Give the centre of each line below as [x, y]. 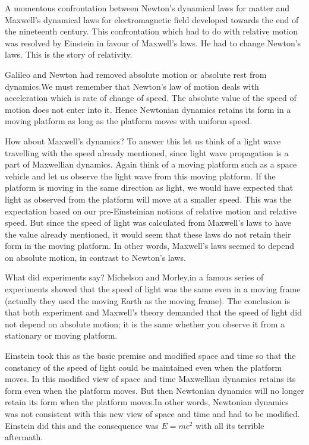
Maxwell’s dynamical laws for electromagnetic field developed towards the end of [152, 19]
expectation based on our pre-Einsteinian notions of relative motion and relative [151, 211]
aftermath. [24, 437]
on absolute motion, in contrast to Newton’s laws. [95, 257]
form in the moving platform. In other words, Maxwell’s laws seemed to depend [149, 246]
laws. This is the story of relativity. [69, 54]
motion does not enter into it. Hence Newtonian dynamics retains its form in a [148, 109]
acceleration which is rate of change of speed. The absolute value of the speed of [151, 98]
